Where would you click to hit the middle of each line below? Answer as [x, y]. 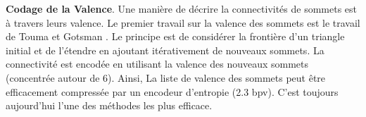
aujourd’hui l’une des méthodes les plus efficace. [109, 105]
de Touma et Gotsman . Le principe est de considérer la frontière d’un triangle [175, 36]
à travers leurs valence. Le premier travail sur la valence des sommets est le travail [183, 22]
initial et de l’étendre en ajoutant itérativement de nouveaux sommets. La [165, 50]
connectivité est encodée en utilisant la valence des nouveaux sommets [157, 64]
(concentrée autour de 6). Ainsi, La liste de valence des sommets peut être [166, 77]
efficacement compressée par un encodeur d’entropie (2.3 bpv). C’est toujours [172, 91]
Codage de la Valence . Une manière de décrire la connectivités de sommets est [182, 8]
